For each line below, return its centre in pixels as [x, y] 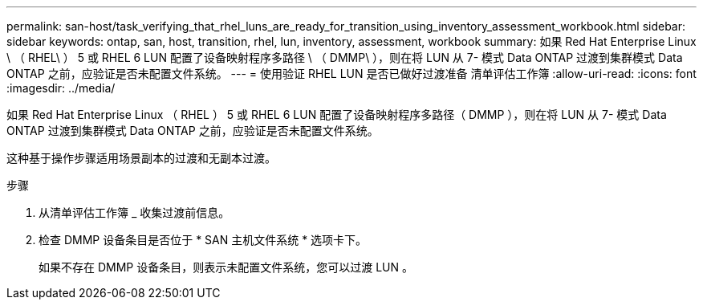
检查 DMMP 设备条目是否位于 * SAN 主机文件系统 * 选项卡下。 [203, 240]
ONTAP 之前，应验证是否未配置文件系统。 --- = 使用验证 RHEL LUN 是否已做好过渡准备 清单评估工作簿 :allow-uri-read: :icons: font [351, 73]
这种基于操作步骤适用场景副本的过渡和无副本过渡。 [141, 158]
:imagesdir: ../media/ [61, 88]
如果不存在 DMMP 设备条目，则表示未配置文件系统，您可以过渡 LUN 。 [226, 267]
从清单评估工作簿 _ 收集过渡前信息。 [134, 212]
